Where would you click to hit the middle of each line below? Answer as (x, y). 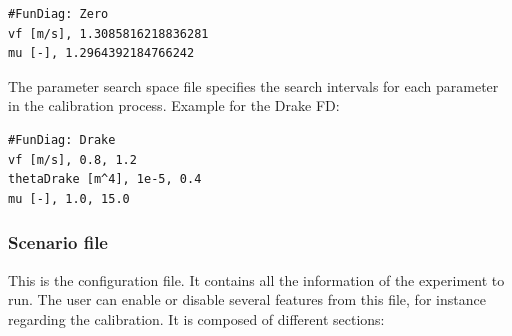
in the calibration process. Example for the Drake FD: (174, 105)
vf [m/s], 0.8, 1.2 (72, 159)
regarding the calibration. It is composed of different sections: (196, 318)
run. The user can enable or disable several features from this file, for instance (247, 299)
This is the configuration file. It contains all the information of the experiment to (256, 279)
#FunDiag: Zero (58, 14)
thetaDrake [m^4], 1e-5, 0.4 (105, 179)
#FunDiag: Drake (62, 139)
